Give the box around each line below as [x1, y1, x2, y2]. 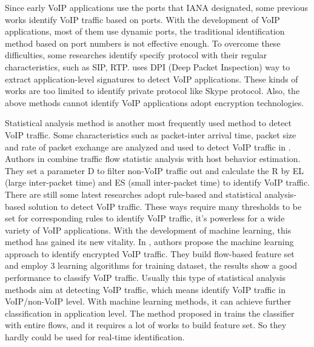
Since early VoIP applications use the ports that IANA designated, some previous [5, 1, 309, 13]
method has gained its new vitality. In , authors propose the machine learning [5, 235, 294, 248]
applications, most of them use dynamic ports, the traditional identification [5, 25, 285, 38]
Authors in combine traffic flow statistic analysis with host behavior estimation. [5, 152, 301, 165]
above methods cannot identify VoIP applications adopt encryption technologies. [5, 96, 304, 109]
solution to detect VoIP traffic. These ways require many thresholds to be [28, 200, 302, 212]
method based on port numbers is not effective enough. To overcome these [5, 36, 281, 49]
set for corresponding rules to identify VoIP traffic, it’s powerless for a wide [5, 212, 285, 224]
